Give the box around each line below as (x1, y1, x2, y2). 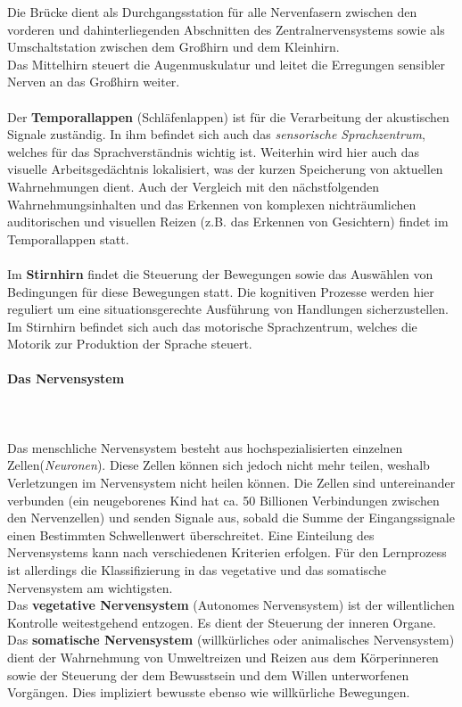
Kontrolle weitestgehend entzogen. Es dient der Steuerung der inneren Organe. (7, 612, 436, 631)
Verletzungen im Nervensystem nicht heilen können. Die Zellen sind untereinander (7, 473, 456, 492)
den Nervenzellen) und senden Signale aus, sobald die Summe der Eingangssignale (7, 508, 455, 527)
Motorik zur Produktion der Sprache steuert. (7, 334, 252, 353)
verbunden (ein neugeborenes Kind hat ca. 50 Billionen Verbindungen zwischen (7, 490, 440, 509)
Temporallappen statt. (7, 229, 129, 248)
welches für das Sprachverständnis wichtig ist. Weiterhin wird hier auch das (7, 142, 419, 160)
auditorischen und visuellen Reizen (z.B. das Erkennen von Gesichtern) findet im (7, 212, 449, 231)
